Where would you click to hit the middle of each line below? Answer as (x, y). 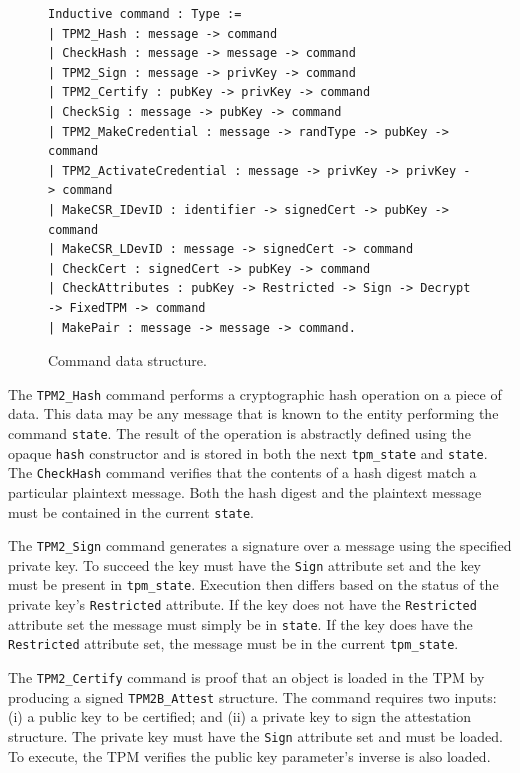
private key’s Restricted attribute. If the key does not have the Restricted (242, 604)
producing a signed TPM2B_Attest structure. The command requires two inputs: (252, 696)
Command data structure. (127, 360)
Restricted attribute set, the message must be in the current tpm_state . (233, 643)
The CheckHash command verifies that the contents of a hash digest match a (242, 472)
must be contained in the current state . (131, 511)
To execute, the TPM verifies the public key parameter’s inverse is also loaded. (249, 755)
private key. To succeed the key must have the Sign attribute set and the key (245, 564)
